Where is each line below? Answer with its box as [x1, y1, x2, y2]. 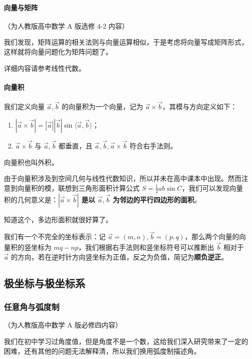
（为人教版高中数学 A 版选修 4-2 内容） [4, 20, 129, 31]
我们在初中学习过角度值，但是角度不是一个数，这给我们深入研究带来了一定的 [4, 336, 248, 346]
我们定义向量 [4, 101, 45, 112]
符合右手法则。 [129, 141, 177, 150]
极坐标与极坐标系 [4, 275, 85, 290]
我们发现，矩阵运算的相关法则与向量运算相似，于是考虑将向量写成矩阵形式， [4, 37, 248, 47]
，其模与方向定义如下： [162, 101, 237, 112]
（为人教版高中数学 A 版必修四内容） [4, 320, 122, 330]
